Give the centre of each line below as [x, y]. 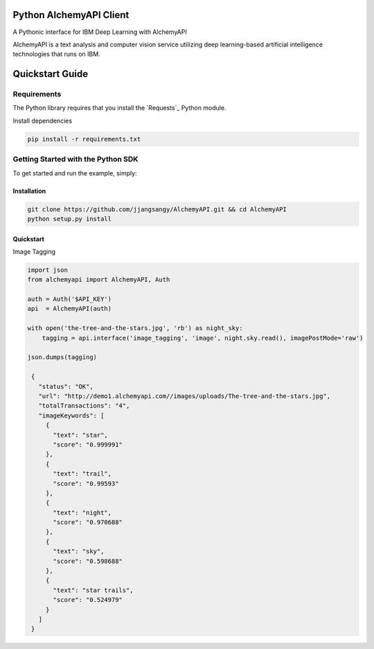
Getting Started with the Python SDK [75, 159]
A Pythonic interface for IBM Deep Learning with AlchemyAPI [100, 32]
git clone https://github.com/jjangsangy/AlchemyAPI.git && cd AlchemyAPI [157, 209]
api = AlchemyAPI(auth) [70, 309]
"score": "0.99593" [86, 483]
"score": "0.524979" [88, 600]
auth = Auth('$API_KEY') [70, 299]
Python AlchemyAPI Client [71, 15]
